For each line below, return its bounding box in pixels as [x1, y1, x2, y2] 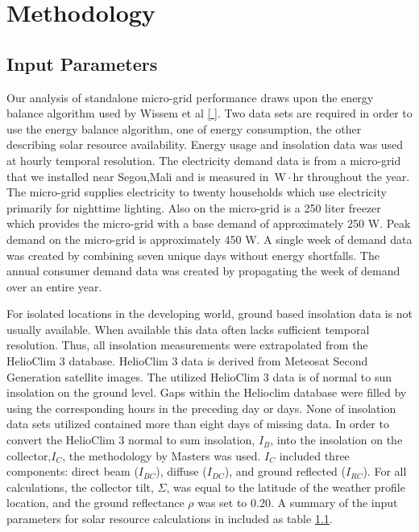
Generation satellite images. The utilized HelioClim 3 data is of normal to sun [6, 368, 392, 385]
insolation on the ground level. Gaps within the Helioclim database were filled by [6, 384, 407, 401]
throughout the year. [307, 167, 410, 184]
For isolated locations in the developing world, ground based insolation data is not [6, 305, 413, 322]
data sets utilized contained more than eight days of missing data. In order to [6, 415, 389, 432]
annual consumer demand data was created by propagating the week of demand [6, 262, 400, 279]
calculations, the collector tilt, [6, 478, 154, 495]
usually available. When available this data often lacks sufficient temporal [6, 320, 370, 337]
